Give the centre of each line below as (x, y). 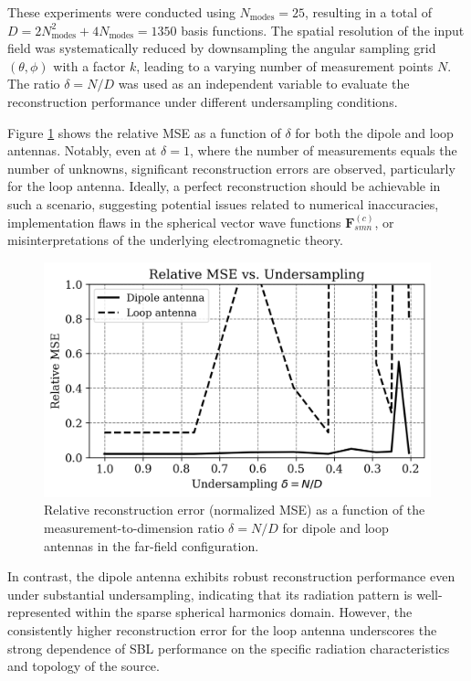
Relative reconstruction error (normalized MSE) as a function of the (235, 510)
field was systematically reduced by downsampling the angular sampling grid (222, 48)
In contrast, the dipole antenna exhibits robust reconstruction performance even (231, 576)
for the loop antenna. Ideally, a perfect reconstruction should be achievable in (224, 186)
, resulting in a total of (368, 12)
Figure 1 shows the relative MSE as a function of (144, 132)
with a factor (89, 65)
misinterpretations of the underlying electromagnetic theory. (175, 240)
